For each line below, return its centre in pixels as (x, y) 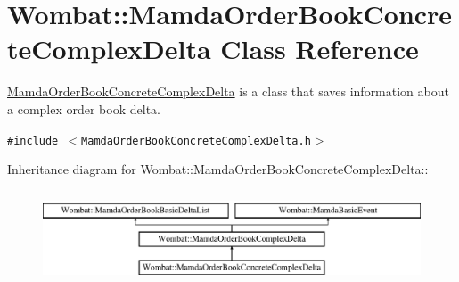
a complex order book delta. (84, 108)
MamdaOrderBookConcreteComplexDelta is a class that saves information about (228, 91)
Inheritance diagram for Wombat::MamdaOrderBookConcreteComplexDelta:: (218, 169)
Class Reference (320, 49)
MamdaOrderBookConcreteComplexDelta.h (196, 141)
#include (33, 141)
